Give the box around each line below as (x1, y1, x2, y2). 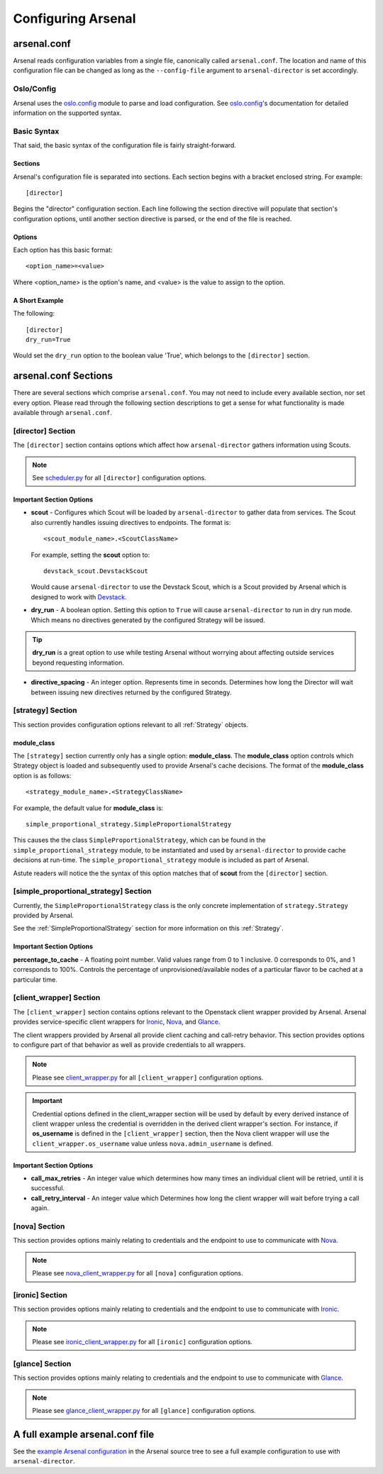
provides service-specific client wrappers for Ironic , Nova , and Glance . (13, 1018, 221, 1026)
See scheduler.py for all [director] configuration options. (32, 474, 207, 482)
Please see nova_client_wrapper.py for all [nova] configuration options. (32, 1269, 244, 1278)
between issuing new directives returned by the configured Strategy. (30, 688, 232, 697)
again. (30, 1204, 50, 1212)
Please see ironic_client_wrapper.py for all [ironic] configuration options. (32, 1338, 253, 1346)
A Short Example (13, 296, 64, 304)
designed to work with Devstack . (30, 592, 127, 601)
